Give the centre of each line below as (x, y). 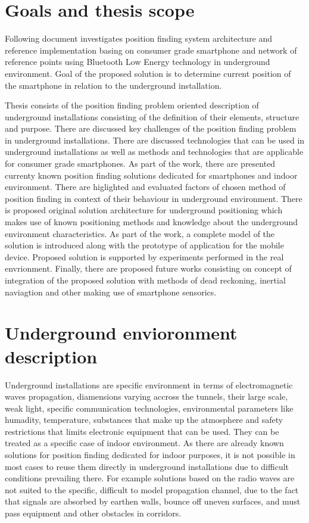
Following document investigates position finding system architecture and (139, 38)
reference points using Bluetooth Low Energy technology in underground (138, 62)
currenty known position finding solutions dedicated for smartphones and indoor (151, 175)
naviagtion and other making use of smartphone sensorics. (111, 292)
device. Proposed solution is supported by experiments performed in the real (144, 256)
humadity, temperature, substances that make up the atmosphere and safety (144, 420)
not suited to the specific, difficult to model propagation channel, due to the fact (152, 489)
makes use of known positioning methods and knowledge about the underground (151, 222)
